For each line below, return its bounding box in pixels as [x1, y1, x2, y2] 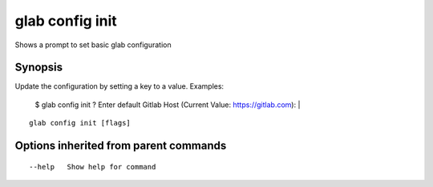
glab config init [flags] [29, 118, 132, 128]
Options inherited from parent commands [14, 139, 227, 153]
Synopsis [14, 61, 63, 74]
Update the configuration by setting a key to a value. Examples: [14, 82, 225, 91]
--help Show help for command [29, 162, 156, 171]
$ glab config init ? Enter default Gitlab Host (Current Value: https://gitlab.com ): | [34, 100, 301, 109]
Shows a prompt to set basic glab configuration [14, 40, 172, 50]
